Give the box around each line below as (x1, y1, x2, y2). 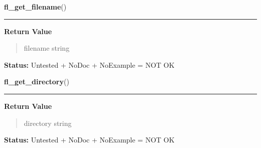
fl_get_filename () (4, 2, 67, 12)
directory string (24, 117, 72, 128)
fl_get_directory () (4, 76, 69, 87)
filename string (24, 43, 70, 53)
